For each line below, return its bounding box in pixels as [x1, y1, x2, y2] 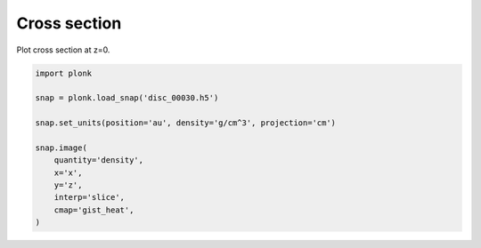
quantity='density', [53, 156, 144, 165]
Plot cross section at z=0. [16, 44, 110, 55]
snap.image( [35, 142, 88, 153]
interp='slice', [53, 192, 125, 203]
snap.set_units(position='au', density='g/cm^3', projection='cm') [35, 118, 337, 128]
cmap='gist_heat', [53, 204, 135, 215]
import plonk [35, 68, 93, 78]
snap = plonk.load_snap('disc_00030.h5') [35, 93, 219, 103]
